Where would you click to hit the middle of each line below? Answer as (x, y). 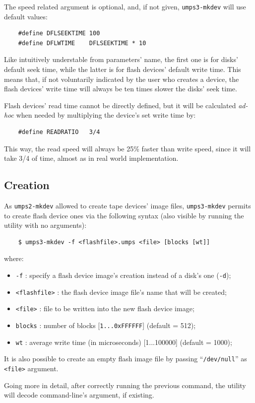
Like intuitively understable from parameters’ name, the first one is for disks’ (121, 59)
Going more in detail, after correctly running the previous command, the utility (125, 385)
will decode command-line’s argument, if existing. (79, 395)
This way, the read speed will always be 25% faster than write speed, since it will (127, 148)
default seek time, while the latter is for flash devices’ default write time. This (123, 69)
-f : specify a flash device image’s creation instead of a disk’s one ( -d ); (123, 275)
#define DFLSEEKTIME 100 (59, 34)
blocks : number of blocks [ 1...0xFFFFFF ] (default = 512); (106, 325)
